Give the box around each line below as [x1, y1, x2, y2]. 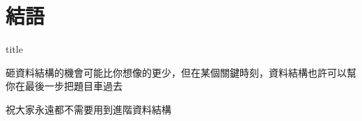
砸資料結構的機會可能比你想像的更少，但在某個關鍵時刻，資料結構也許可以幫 [6, 65, 356, 79]
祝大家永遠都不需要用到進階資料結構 [6, 102, 171, 116]
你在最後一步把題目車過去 [6, 79, 123, 93]
